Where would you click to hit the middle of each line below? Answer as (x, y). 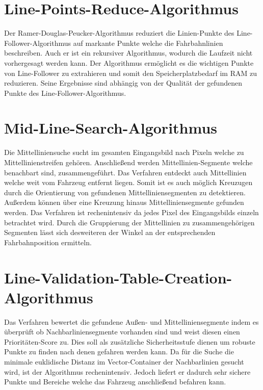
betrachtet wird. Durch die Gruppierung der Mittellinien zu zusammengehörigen (129, 222)
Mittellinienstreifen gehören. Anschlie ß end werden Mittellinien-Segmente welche (128, 162)
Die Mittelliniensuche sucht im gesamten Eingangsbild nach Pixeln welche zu (124, 152)
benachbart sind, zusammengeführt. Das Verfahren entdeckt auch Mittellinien (125, 172)
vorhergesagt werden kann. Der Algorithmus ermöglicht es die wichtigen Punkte (129, 62)
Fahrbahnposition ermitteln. (48, 242)
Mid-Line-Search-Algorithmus (111, 128)
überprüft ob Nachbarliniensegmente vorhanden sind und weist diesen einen (122, 332)
